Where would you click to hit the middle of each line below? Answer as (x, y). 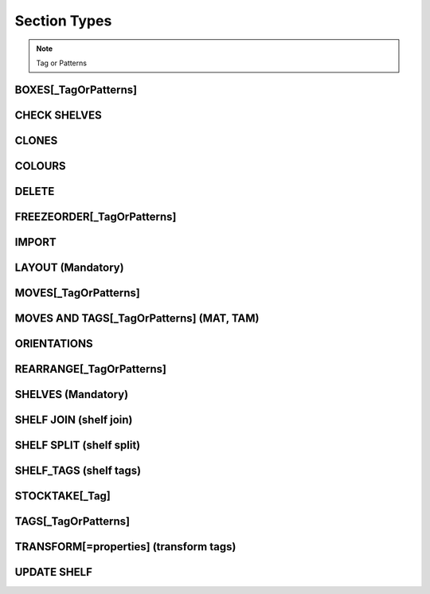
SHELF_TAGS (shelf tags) (78, 470)
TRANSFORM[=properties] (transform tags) (125, 547)
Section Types (63, 21)
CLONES (36, 141)
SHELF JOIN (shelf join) (74, 419)
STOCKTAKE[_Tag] (63, 496)
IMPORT (36, 242)
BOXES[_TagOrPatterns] (76, 90)
